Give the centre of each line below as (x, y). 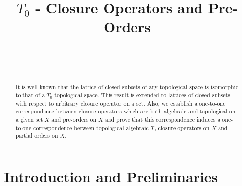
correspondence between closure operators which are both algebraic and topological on (125, 111)
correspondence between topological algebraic (91, 127)
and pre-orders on (74, 119)
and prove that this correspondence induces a (163, 119)
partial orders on (37, 136)
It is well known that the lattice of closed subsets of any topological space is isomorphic (127, 87)
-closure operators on (183, 127)
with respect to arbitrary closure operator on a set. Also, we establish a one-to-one (121, 103)
